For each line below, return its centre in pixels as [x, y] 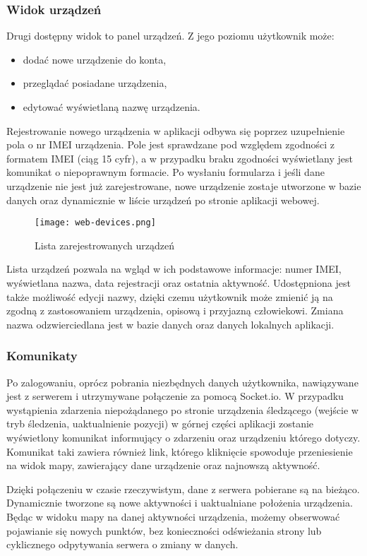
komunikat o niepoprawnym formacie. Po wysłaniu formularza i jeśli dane [166, 172]
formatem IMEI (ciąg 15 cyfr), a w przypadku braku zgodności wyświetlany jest [180, 158]
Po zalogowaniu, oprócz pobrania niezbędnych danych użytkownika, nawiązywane [182, 382]
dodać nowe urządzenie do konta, [95, 59]
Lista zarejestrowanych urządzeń [105, 245]
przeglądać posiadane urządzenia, [95, 83]
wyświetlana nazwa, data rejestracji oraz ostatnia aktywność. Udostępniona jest [179, 283]
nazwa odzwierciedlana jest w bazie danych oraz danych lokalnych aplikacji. [170, 324]
